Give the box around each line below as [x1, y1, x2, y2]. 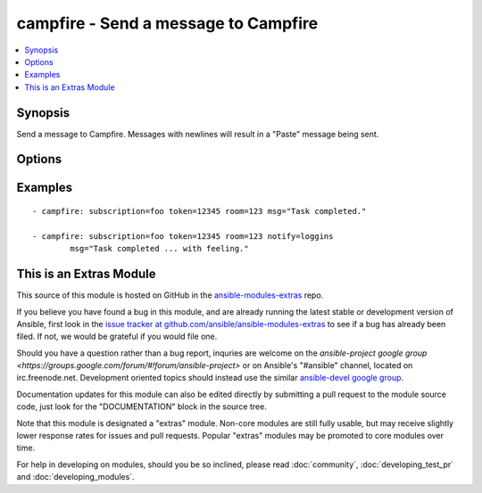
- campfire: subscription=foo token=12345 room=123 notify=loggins [32, 231, 334, 241]
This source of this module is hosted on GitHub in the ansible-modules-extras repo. [16, 290, 324, 300]
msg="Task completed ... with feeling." [70, 243, 249, 254]
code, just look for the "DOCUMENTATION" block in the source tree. [16, 401, 267, 412]
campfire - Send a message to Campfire [16, 13, 319, 33]
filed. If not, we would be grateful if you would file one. [16, 331, 218, 342]
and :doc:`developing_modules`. [16, 472, 135, 482]
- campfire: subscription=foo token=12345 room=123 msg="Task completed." [32, 206, 367, 217]
